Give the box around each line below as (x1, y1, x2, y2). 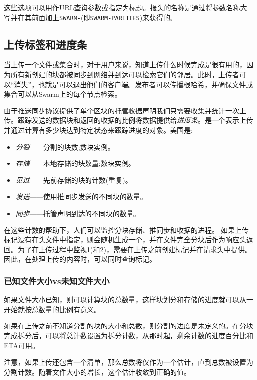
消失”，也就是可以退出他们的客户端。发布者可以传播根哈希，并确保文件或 (14, 79, 253, 89)
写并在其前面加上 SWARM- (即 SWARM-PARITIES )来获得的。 (4, 12, 177, 22)
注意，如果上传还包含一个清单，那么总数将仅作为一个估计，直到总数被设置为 (4, 357, 253, 367)
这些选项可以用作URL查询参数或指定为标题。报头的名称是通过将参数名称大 (4, 2, 247, 12)
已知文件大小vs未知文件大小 (4, 274, 110, 287)
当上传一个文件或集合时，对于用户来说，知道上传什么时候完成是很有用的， (4, 59, 246, 70)
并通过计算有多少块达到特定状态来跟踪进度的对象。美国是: (4, 125, 193, 135)
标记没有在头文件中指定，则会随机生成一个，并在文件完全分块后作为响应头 (4, 234, 246, 245)
